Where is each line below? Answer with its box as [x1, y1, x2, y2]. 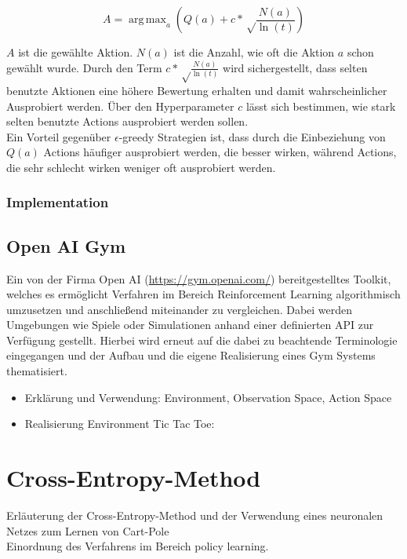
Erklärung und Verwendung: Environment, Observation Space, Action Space [24, 389, 392, 405]
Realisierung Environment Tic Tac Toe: [24, 415, 215, 432]
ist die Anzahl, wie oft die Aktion [173, 44, 335, 60]
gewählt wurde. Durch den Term [6, 59, 162, 75]
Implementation [6, 192, 109, 212]
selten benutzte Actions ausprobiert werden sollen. [6, 113, 249, 130]
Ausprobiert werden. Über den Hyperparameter [6, 97, 234, 114]
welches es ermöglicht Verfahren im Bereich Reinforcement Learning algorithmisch [6, 286, 401, 302]
